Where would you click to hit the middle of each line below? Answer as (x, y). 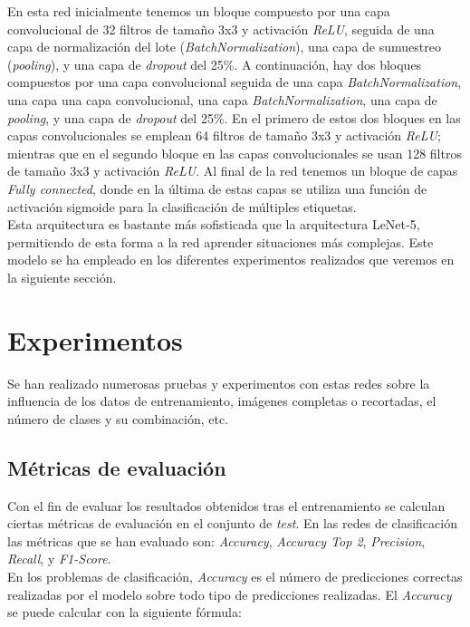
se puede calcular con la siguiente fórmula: (125, 612)
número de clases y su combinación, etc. (118, 418)
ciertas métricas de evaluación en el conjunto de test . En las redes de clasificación (232, 523)
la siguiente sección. (62, 277)
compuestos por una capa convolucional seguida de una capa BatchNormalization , (235, 82)
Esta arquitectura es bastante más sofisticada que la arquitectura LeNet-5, (214, 224)
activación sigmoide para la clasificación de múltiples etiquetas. (182, 206)
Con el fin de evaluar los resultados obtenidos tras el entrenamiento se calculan (226, 505)
